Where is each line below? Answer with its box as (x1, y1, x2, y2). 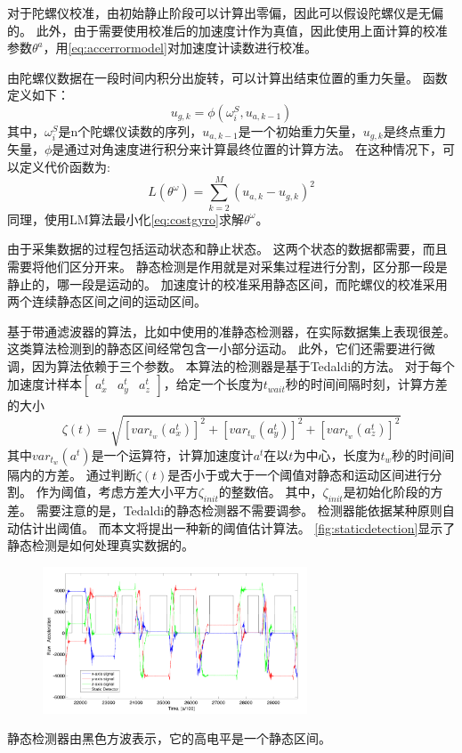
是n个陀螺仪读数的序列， (58, 121, 203, 140)
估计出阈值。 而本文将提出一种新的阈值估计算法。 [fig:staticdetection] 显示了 (19, 518, 456, 537)
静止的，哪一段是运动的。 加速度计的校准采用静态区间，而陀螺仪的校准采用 (7, 274, 448, 293)
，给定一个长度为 (163, 375, 263, 393)
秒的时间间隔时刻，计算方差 (285, 375, 448, 393)
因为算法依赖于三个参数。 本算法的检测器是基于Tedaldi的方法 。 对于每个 (31, 356, 455, 375)
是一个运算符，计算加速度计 (91, 445, 254, 464)
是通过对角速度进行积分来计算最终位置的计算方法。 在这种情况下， (52, 140, 443, 158)
